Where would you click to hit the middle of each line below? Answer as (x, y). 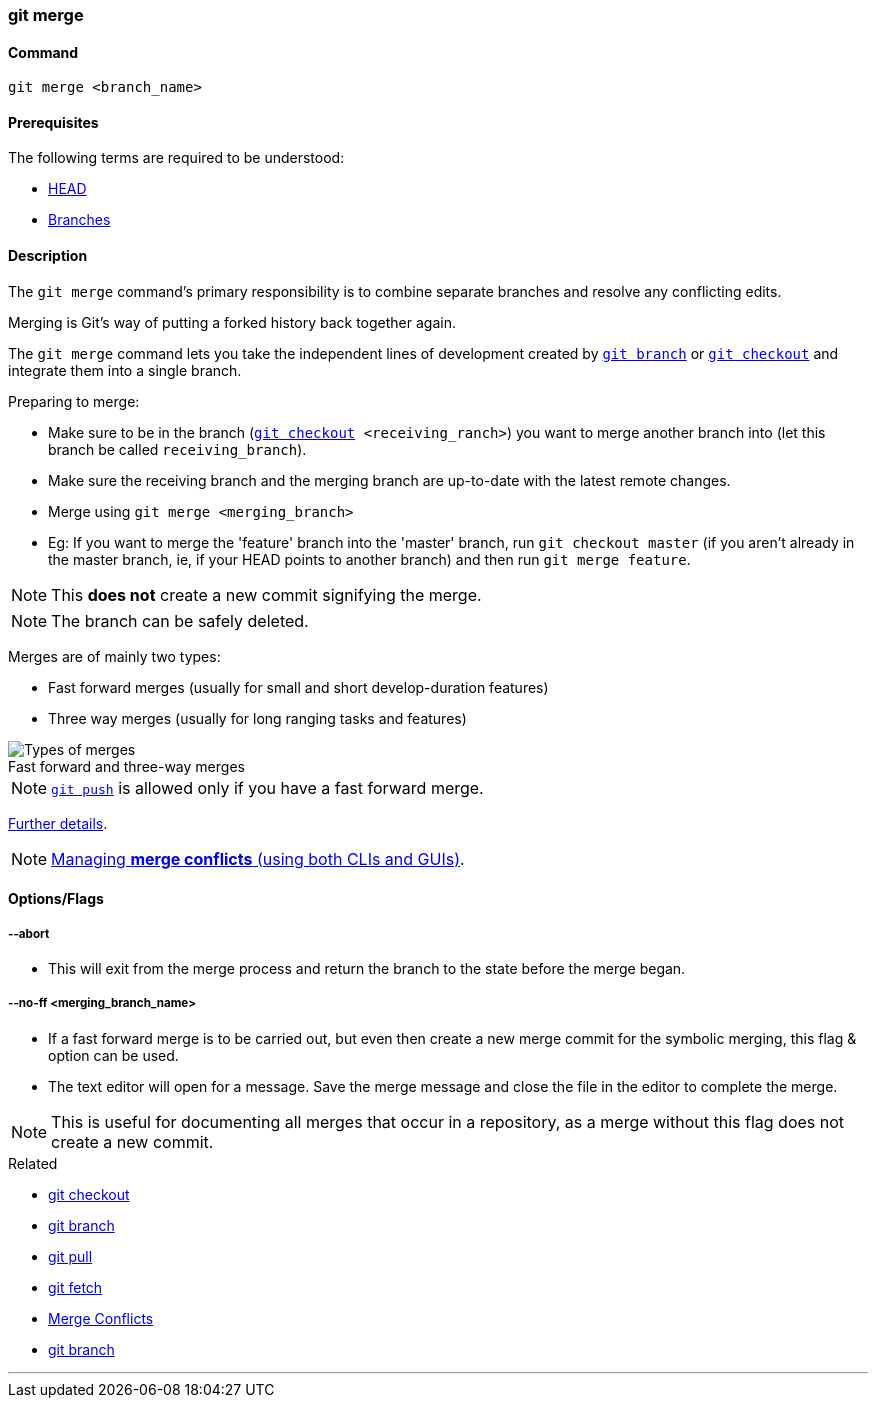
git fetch (75, 1287)
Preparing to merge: (74, 401)
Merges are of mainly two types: (114, 656)
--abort (29, 933)
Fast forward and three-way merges (126, 766)
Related (33, 1163)
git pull (70, 1256)
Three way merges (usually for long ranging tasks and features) (257, 718)
